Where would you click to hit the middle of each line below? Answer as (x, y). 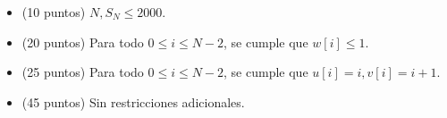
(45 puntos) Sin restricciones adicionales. (133, 101)
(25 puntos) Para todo (83, 72)
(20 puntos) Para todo (83, 42)
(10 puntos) (54, 12)
